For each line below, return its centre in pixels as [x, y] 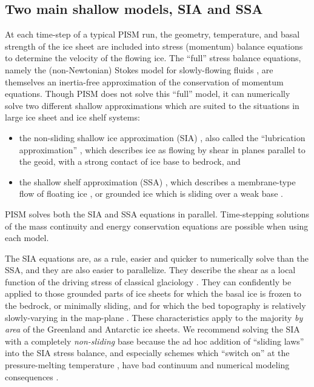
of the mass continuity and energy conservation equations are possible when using [157, 226]
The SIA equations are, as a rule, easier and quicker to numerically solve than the [157, 258]
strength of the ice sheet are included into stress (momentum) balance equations [154, 46]
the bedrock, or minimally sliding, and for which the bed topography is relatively [155, 306]
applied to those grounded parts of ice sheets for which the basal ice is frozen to [153, 293]
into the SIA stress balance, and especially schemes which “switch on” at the [147, 353]
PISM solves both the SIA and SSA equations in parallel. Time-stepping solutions [157, 213]
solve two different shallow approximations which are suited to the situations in [152, 105]
